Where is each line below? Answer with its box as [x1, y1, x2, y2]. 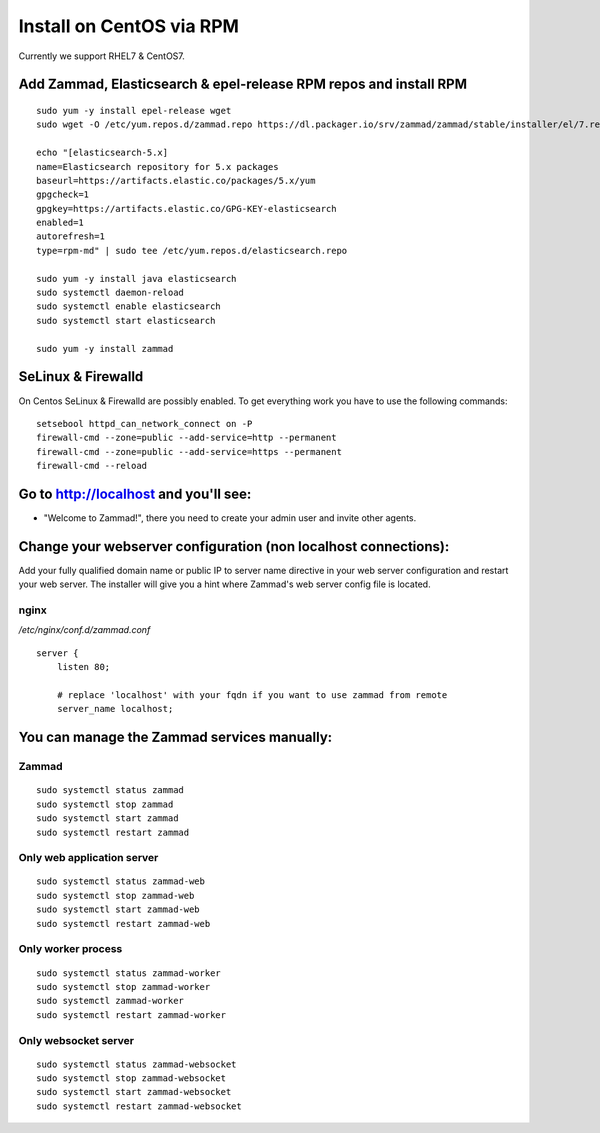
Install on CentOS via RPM [18, 15, 240, 37]
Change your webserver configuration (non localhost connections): [18, 538, 450, 555]
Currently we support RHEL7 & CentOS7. [18, 50, 185, 62]
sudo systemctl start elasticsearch [36, 315, 216, 326]
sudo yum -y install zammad [36, 343, 174, 354]
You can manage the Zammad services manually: [18, 729, 333, 746]
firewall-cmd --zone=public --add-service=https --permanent [36, 446, 342, 457]
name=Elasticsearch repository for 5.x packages [36, 161, 279, 172]
